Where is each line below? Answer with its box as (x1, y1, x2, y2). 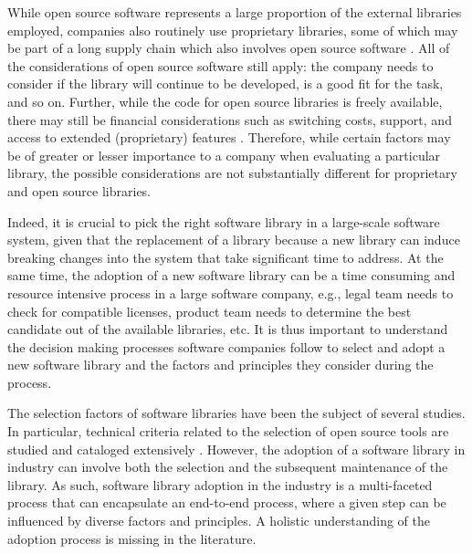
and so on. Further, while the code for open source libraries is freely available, (7, 91, 443, 110)
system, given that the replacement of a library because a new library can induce (7, 230, 460, 249)
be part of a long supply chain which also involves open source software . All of (7, 38, 450, 57)
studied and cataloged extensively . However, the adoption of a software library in (7, 439, 466, 458)
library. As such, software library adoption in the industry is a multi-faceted (7, 475, 433, 494)
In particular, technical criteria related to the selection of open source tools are (7, 422, 449, 441)
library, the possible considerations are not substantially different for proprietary (7, 163, 457, 183)
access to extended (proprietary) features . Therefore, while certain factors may (7, 128, 451, 147)
